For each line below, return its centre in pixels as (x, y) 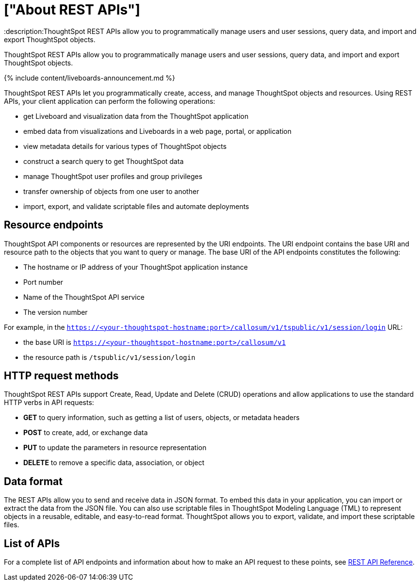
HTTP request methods (61, 376)
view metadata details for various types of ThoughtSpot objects (125, 146)
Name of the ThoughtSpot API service (84, 297)
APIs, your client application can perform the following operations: (110, 101)
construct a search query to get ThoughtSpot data (104, 161)
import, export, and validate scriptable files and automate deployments (136, 206)
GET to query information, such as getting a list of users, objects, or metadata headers (162, 418)
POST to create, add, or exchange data (86, 433)
